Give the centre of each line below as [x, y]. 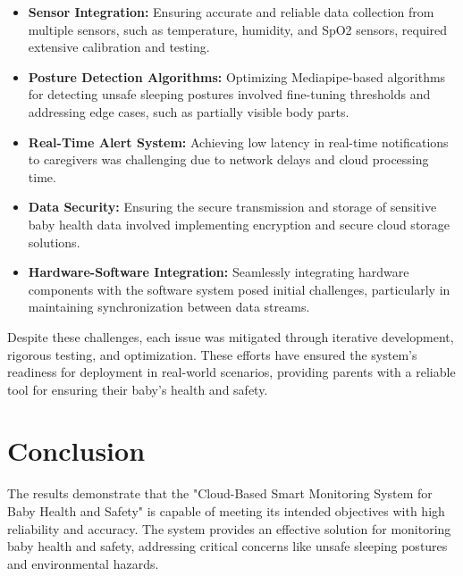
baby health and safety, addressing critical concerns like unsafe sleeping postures [227, 546]
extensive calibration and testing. [119, 47]
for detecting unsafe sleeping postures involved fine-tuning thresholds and [229, 94]
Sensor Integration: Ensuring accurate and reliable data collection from [231, 12]
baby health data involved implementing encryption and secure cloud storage [239, 224]
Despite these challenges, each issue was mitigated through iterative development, [231, 336]
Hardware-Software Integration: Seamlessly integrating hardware [219, 272]
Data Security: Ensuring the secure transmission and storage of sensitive [232, 207]
